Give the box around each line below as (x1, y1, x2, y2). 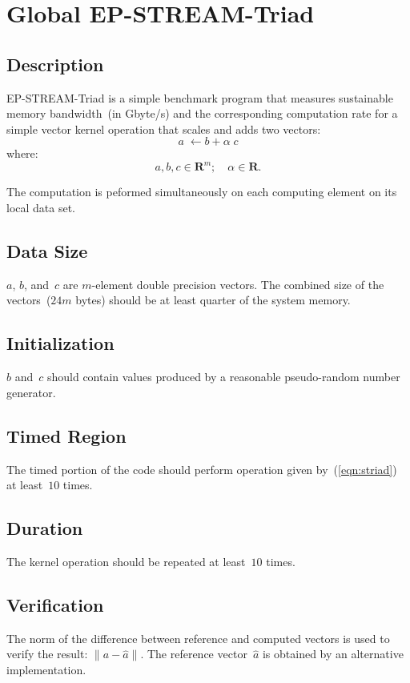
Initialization (6, 331, 115, 356)
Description (6, 51, 104, 76)
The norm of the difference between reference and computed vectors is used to (6, 629, 390, 646)
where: (6, 145, 38, 162)
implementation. (6, 661, 86, 677)
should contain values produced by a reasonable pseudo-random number (46, 368, 400, 385)
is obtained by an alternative (262, 645, 404, 662)
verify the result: (6, 645, 88, 662)
